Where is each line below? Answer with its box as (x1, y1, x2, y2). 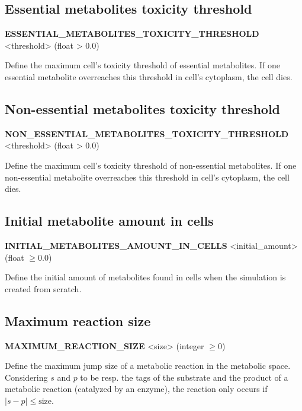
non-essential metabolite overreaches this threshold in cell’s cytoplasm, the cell (5, 170, 290, 183)
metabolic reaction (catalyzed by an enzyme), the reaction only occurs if (5, 382, 268, 395)
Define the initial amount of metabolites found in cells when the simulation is (5, 271, 286, 283)
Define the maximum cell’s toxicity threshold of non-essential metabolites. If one (5, 159, 297, 171)
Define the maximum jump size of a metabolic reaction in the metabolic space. (5, 359, 291, 372)
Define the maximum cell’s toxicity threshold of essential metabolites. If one (5, 59, 280, 71)
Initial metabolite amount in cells (5, 211, 214, 230)
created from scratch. (5, 282, 82, 295)
